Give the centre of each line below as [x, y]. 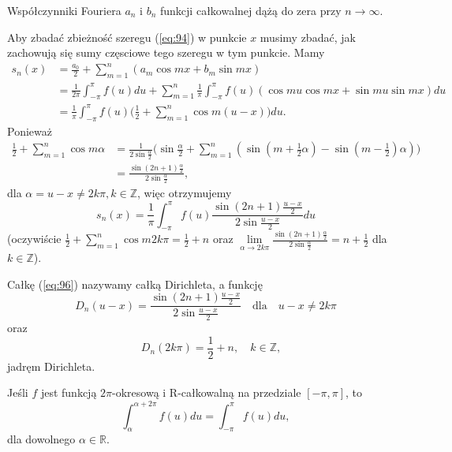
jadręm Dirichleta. [51, 366]
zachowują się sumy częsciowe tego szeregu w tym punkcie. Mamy [166, 52]
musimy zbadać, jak [308, 37]
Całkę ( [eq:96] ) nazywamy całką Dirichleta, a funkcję [135, 284]
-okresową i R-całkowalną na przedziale [207, 392]
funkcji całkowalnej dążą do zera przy [251, 10]
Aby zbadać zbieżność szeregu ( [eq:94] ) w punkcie [127, 37]
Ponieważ [30, 131]
